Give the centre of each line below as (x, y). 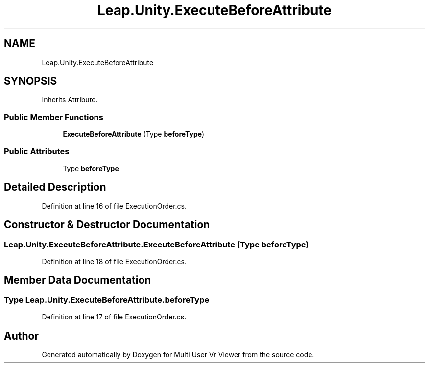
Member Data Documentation (78, 280)
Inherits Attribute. (70, 100)
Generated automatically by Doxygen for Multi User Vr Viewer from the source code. (178, 355)
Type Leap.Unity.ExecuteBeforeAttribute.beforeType (107, 300)
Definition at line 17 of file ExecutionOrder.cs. (114, 317)
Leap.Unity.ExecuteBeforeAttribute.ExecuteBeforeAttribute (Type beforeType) (156, 244)
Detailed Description (55, 187)
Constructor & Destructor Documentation (107, 225)
